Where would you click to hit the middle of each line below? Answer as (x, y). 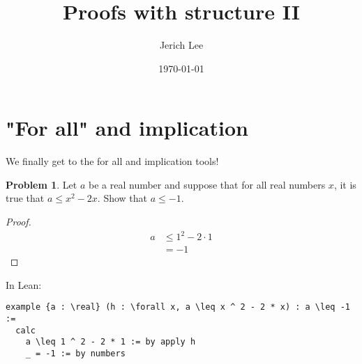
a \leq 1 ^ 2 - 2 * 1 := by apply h (111, 342)
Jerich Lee (181, 45)
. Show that (122, 198)
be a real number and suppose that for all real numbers (207, 184)
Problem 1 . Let (42, 184)
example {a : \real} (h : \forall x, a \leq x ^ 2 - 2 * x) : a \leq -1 (178, 307)
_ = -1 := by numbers (75, 354)
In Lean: (24, 284)
